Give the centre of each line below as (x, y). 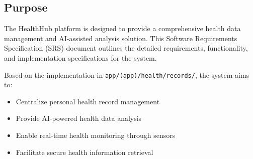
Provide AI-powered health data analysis (79, 118)
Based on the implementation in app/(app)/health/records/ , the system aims (127, 74)
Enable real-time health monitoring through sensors (96, 135)
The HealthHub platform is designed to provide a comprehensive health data (122, 28)
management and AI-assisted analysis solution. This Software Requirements (121, 38)
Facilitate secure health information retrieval (85, 152)
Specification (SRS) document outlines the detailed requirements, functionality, (126, 48)
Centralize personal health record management (88, 101)
